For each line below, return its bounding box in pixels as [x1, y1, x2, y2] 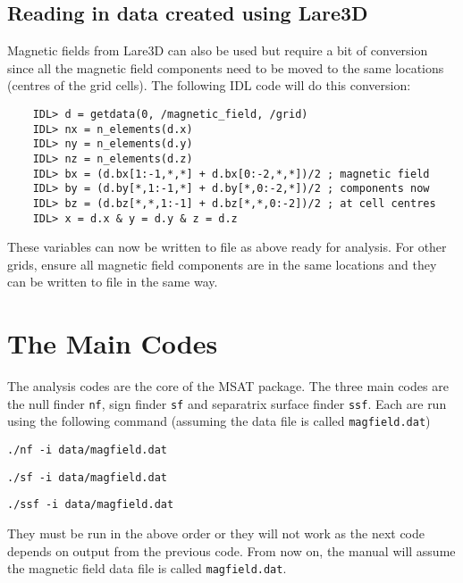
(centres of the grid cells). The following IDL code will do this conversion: [7, 76, 411, 95]
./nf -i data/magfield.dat [7, 444, 167, 457]
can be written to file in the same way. [7, 272, 218, 291]
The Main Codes [7, 325, 218, 362]
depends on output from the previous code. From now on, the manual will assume [7, 541, 456, 560]
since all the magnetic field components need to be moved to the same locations [7, 58, 444, 77]
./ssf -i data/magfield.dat [7, 498, 174, 512]
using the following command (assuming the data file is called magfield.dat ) [7, 412, 431, 430]
